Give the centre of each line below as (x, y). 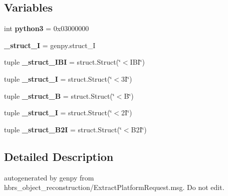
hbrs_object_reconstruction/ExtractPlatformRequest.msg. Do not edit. (114, 187)
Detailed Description (59, 156)
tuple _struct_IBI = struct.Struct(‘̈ (62, 62)
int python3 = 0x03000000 (47, 28)
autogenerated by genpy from (49, 177)
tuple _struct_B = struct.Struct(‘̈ (59, 95)
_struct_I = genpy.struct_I (50, 45)
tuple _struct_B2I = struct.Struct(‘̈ (63, 129)
